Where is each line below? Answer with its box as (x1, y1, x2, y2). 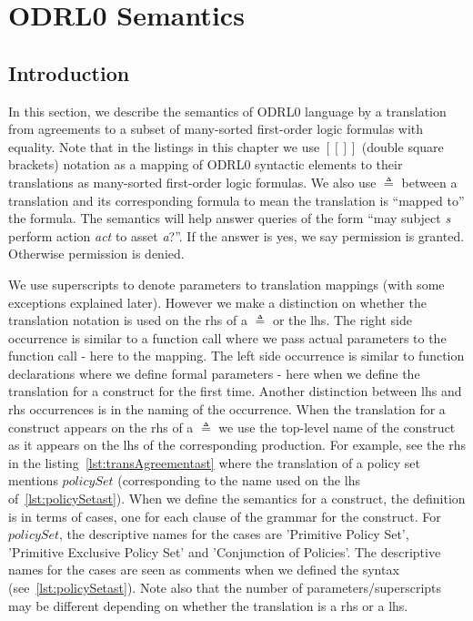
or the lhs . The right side (272, 310, 412, 330)
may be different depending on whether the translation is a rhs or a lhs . (8, 596, 408, 615)
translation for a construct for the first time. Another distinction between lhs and (8, 382, 462, 401)
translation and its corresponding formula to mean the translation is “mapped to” (8, 190, 465, 209)
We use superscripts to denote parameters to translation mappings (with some (8, 274, 445, 293)
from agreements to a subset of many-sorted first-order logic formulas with (8, 119, 424, 138)
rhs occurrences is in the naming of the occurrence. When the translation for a (8, 400, 446, 419)
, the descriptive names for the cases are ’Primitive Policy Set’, (59, 524, 409, 544)
